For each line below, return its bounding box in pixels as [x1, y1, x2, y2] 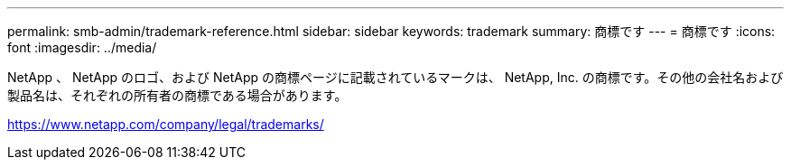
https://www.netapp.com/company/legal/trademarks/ [7, 116, 324, 132]
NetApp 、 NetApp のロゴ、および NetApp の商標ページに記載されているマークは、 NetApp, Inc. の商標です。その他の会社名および [7, 70, 784, 85]
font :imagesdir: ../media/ [7, 40, 157, 55]
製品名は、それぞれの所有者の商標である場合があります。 [7, 88, 348, 103]
